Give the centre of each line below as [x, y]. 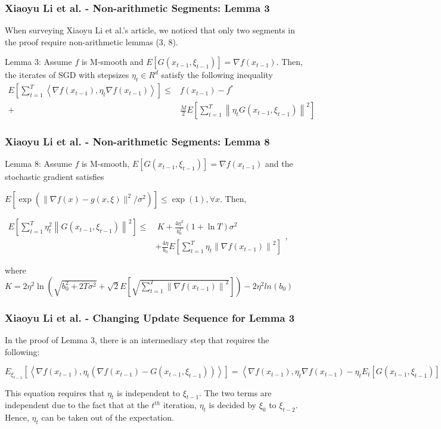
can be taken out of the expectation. [108, 417]
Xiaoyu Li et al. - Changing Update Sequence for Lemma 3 [150, 317]
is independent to [148, 392]
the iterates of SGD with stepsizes [67, 75]
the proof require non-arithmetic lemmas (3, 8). [91, 41]
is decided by [232, 405]
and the [279, 164]
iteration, [180, 405]
